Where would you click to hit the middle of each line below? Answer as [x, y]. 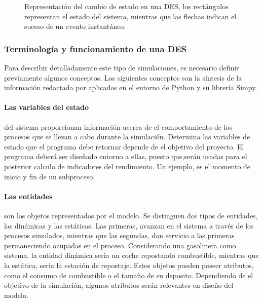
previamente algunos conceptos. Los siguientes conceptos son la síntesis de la [123, 77]
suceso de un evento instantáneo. [75, 26]
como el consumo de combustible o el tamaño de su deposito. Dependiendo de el [129, 275]
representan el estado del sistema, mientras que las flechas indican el [130, 16]
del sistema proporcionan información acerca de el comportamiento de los [118, 126]
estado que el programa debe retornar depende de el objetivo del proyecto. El [124, 146]
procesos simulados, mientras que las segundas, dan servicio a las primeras [119, 235]
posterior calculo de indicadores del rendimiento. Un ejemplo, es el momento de [127, 166]
